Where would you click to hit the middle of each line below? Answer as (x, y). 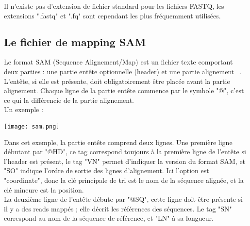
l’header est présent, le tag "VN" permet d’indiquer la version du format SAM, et (125, 161)
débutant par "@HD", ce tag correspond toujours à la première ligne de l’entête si (125, 152)
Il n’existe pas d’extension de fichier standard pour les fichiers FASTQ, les (114, 6)
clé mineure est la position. (44, 189)
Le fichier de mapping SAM (75, 41)
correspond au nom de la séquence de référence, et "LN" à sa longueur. (109, 218)
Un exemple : (24, 109)
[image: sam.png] (32, 126)
